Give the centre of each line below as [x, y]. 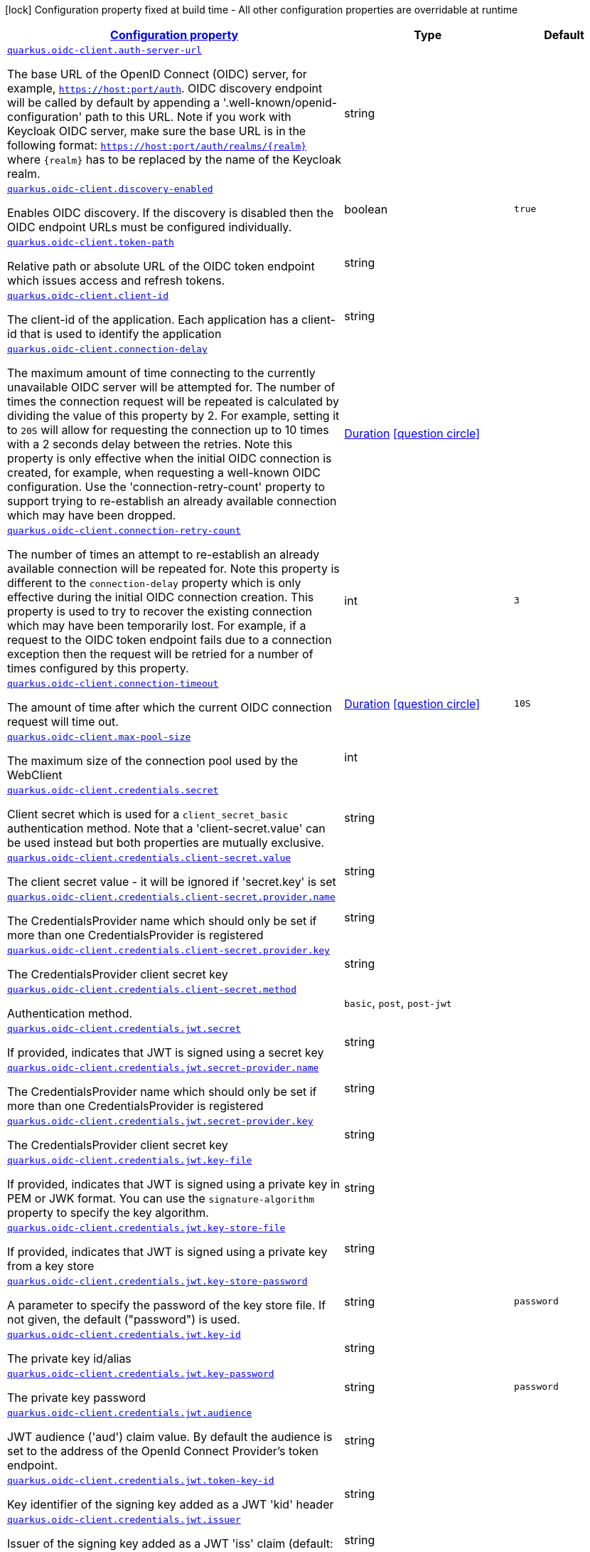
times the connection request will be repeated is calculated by [173, 401]
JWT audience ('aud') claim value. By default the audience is [170, 1437]
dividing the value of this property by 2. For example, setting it [173, 416]
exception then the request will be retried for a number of [160, 654]
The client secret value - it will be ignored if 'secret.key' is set [172, 882]
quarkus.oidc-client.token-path [91, 242]
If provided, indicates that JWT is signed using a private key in [174, 1184]
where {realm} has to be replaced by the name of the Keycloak [175, 159]
